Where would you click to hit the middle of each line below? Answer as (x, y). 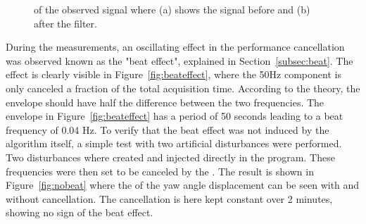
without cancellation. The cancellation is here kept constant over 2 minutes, (169, 198)
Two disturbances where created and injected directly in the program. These (170, 157)
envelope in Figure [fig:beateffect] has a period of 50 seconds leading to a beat (175, 116)
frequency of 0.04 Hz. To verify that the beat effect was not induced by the (168, 129)
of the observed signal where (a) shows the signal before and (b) (172, 9)
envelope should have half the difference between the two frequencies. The (165, 102)
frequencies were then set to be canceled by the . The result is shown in (160, 171)
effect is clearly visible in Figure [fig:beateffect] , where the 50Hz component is (173, 74)
